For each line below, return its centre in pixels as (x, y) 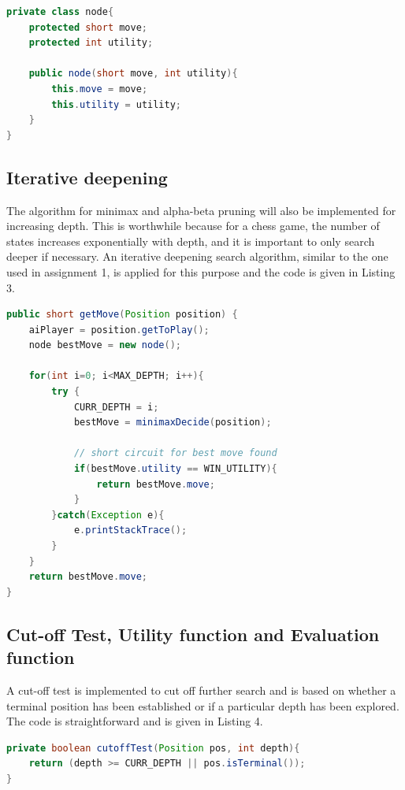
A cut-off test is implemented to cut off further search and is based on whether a (201, 690)
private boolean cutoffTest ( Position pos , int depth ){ (153, 748)
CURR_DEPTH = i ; (116, 407)
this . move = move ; (100, 89)
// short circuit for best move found (175, 453)
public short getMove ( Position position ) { (122, 315)
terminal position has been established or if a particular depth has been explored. (203, 705)
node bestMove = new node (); (105, 345)
